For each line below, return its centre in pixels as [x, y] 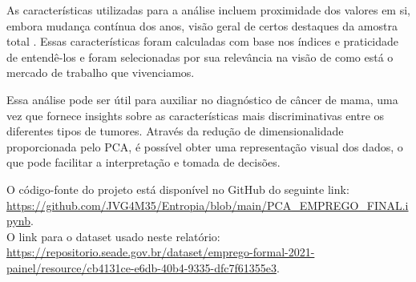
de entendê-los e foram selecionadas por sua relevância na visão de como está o [200, 56]
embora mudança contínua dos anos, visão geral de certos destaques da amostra [202, 25]
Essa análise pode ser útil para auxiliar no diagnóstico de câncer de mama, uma [202, 99]
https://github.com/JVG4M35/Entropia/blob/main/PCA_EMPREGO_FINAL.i [208, 205]
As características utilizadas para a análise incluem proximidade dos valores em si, [208, 10]
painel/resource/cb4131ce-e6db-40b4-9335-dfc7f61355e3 [141, 267]
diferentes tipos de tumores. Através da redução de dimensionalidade [175, 131]
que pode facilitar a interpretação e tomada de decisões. [143, 162]
